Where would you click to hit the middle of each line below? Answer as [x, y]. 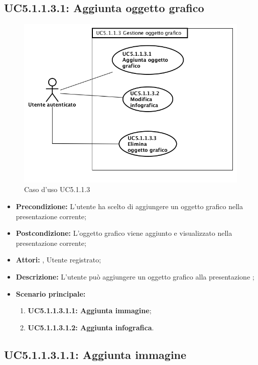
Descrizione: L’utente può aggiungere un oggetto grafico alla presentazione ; [135, 276]
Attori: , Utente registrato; [58, 260]
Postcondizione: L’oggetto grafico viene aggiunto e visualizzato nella [124, 233]
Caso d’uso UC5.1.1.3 [57, 189]
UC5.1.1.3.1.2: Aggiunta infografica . [91, 327]
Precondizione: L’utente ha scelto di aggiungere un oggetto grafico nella [130, 206]
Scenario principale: [51, 293]
